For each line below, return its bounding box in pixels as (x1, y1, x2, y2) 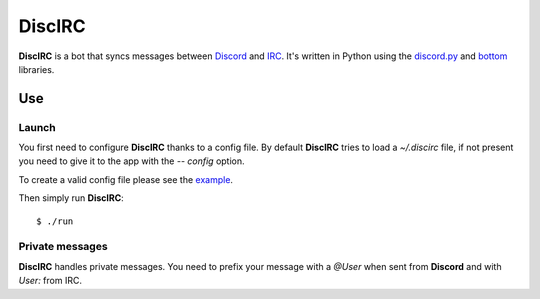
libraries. (18, 63, 55, 75)
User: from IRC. (18, 275, 82, 287)
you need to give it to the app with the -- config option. (18, 155, 245, 167)
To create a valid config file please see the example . (18, 173, 234, 185)
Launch (18, 120, 56, 134)
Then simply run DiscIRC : (18, 192, 124, 204)
